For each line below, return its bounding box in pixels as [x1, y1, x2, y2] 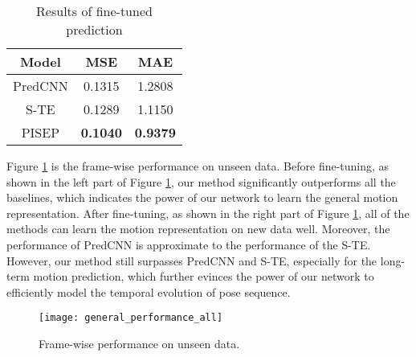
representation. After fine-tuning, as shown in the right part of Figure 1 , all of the [6, 204, 410, 221]
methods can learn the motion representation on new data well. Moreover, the [6, 220, 390, 237]
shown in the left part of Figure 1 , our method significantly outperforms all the [6, 173, 396, 190]
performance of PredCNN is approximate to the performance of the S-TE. [6, 236, 371, 252]
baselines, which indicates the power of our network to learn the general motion [6, 189, 398, 206]
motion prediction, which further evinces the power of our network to [33, 268, 374, 285]
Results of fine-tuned [36, 2, 153, 20]
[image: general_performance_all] [39, 312, 223, 324]
